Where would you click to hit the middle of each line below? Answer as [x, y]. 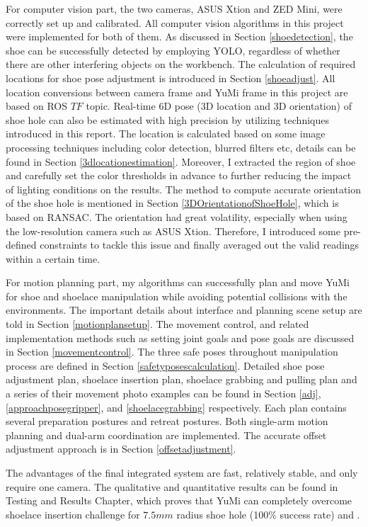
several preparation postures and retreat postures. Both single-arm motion [167, 421]
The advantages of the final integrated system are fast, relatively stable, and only [182, 472]
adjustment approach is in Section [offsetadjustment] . [121, 449]
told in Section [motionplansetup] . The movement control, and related [157, 324]
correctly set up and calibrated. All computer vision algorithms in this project [175, 22]
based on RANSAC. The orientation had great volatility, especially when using [177, 216]
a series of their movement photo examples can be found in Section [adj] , [163, 393]
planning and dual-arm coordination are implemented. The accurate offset [166, 435]
